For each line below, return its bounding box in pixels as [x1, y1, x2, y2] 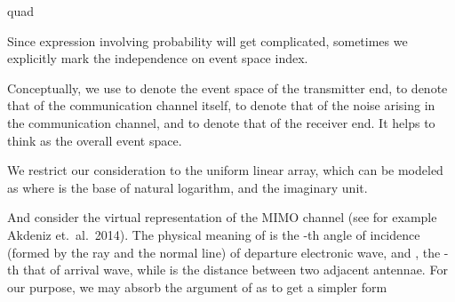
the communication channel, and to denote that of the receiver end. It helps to [7, 113, 435, 131]
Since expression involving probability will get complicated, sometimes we [7, 31, 408, 50]
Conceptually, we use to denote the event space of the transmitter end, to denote [7, 78, 448, 97]
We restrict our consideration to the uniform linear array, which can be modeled [7, 161, 443, 179]
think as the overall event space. [7, 131, 182, 149]
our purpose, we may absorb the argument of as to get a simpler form [7, 277, 387, 296]
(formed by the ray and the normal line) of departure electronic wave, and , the [7, 242, 441, 261]
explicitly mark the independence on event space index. [7, 49, 308, 68]
